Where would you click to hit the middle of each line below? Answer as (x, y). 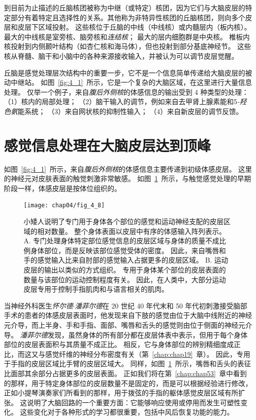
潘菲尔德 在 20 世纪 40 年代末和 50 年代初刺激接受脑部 (161, 305)
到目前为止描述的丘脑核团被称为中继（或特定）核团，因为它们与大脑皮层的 (125, 7)
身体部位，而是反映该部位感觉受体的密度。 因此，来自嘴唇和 (128, 250)
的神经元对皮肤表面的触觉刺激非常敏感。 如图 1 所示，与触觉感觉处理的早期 (128, 178)
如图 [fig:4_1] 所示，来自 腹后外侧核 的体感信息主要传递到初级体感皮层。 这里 (128, 169)
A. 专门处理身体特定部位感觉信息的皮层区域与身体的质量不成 (122, 241)
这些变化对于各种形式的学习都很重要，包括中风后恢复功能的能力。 (127, 412)
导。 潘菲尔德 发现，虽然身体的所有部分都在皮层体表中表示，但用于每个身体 (126, 334)
